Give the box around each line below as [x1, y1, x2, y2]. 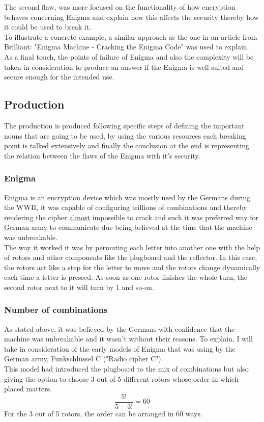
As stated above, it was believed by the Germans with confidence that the [4, 323, 235, 334]
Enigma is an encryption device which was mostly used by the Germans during [4, 192, 251, 202]
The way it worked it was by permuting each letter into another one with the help [4, 242, 260, 252]
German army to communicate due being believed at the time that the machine [4, 222, 252, 232]
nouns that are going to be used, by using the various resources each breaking [4, 130, 246, 141]
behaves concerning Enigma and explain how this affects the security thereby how [4, 11, 259, 22]
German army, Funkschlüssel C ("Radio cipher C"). [4, 353, 163, 364]
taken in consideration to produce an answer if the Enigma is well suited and [4, 61, 244, 72]
